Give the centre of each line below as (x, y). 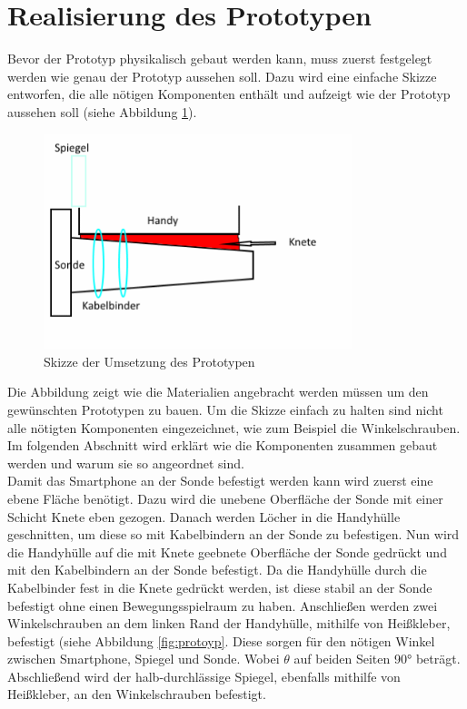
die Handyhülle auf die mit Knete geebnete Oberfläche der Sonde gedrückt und (227, 551)
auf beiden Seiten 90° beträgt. (377, 659)
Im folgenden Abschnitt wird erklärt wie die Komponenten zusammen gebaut (223, 445)
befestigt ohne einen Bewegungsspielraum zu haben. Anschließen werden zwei (223, 605)
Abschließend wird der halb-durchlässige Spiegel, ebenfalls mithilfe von (204, 676)
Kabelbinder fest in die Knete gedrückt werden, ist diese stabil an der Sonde (220, 587)
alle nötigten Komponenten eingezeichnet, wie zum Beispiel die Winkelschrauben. (234, 427)
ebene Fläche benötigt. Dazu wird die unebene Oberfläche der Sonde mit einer (225, 498)
